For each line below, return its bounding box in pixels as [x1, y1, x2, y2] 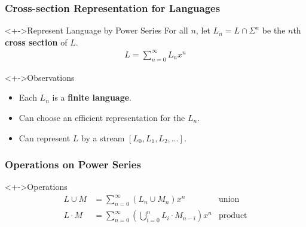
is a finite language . [52, 91, 131, 104]
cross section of [5, 35, 68, 48]
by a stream [81, 131, 125, 144]
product [219, 211, 247, 220]
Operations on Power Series [5, 157, 141, 172]
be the [262, 24, 286, 37]
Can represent [19, 131, 71, 144]
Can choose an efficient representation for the [19, 111, 185, 123]
